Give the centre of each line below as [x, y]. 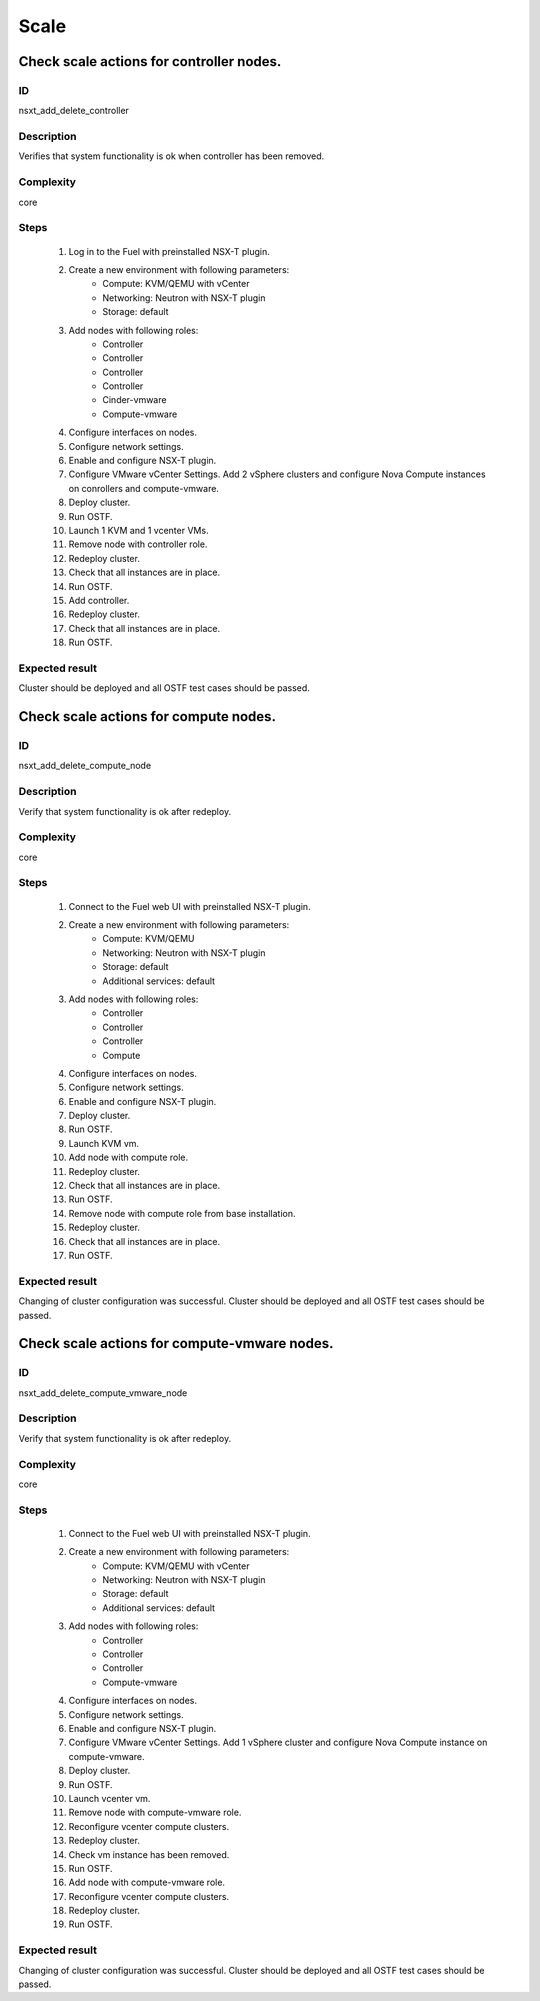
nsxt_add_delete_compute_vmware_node [103, 1392]
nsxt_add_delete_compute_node [85, 766]
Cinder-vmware [134, 400]
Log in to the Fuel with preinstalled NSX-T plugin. [169, 251]
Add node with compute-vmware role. [146, 1882]
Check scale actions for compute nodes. [147, 716]
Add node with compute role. [128, 1157]
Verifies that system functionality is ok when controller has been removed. [171, 156]
